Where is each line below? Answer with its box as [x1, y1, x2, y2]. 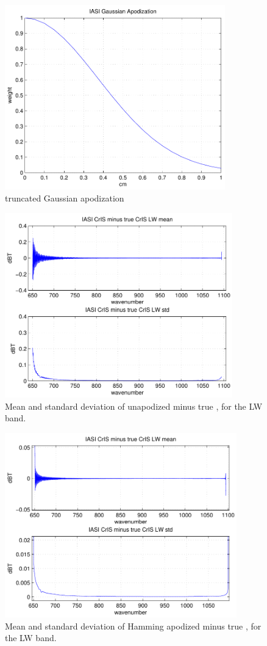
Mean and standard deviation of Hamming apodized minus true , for [5, 619, 262, 632]
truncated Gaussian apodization [5, 191, 124, 204]
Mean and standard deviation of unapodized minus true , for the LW [5, 399, 263, 412]
